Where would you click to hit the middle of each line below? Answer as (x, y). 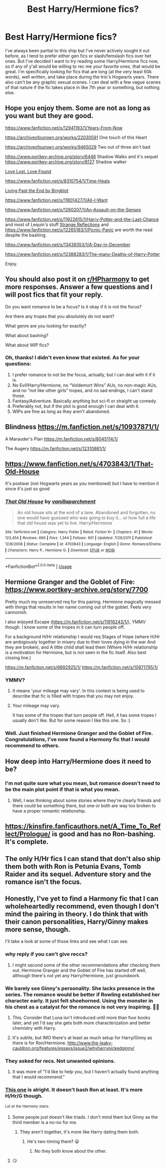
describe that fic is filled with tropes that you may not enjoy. (73, 696)
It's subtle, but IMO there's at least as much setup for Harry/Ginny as (82, 1038)
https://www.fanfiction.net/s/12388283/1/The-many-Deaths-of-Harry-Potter (83, 254)
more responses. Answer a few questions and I (79, 287)
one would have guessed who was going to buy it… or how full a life (86, 518)
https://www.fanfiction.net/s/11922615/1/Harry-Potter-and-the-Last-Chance (82, 219)
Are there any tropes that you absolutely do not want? (60, 316)
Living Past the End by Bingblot (37, 190)
